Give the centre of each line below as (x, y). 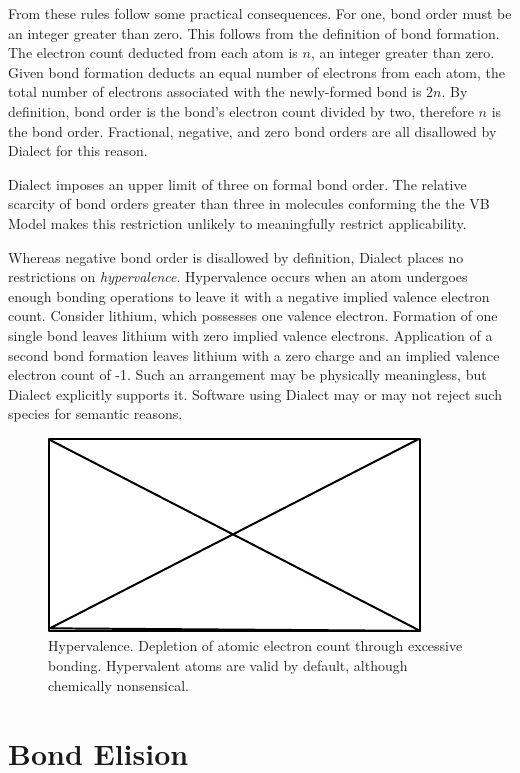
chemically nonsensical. (118, 684)
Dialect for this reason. (78, 150)
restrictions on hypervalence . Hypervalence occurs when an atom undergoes (238, 276)
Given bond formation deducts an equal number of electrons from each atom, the (257, 71)
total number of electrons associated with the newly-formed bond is (215, 91)
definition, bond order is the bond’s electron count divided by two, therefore (241, 110)
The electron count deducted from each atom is (153, 52)
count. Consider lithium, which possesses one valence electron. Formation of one (253, 315)
